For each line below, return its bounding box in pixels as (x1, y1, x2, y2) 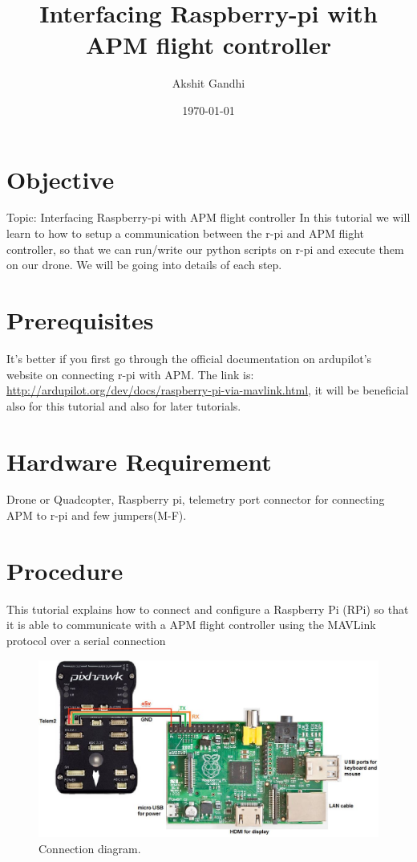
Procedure (6, 554, 123, 586)
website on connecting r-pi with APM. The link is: (6, 366, 254, 382)
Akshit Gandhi (172, 75, 245, 92)
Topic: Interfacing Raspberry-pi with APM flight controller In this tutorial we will (6, 209, 411, 226)
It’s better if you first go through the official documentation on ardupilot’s (6, 349, 372, 366)
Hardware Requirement (6, 444, 272, 477)
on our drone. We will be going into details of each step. (6, 256, 282, 273)
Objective (6, 162, 115, 195)
